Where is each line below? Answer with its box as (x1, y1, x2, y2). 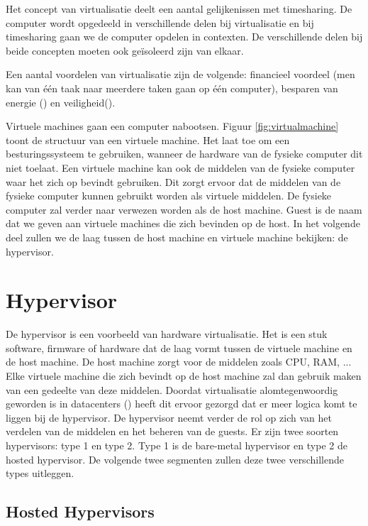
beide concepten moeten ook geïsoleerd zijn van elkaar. (6, 43, 244, 57)
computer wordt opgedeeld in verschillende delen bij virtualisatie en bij (6, 15, 314, 30)
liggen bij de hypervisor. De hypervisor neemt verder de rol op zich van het (6, 410, 332, 424)
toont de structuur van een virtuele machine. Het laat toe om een (6, 132, 290, 147)
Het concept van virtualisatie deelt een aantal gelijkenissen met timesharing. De (6, 1, 352, 16)
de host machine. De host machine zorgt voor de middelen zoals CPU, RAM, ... (6, 354, 352, 369)
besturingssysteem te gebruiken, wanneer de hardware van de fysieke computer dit (6, 146, 363, 161)
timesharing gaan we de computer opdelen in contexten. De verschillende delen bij (6, 29, 363, 44)
